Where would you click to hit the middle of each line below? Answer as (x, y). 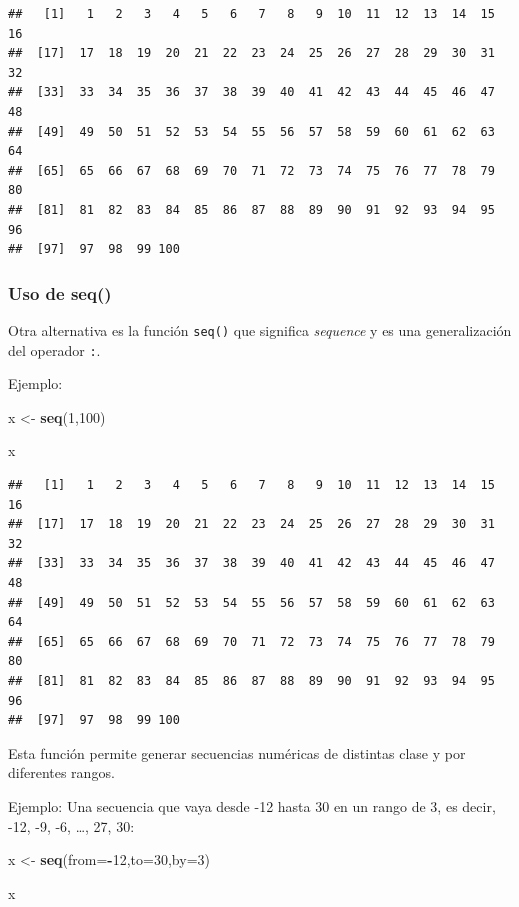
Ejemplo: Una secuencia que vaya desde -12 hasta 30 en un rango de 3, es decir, (252, 805)
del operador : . (54, 349)
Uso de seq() (60, 292)
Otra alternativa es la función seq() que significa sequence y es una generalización (260, 329)
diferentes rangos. (61, 772)
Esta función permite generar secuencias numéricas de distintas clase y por (237, 752)
